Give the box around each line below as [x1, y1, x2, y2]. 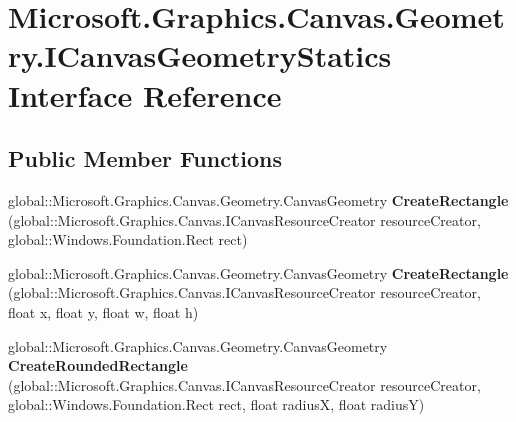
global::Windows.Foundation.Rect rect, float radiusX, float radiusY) [8, 394, 425, 415]
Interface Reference [8, 74, 282, 115]
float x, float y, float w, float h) [8, 301, 199, 322]
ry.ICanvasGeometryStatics [8, 35, 392, 76]
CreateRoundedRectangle [8, 355, 188, 376]
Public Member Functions [8, 143, 282, 174]
